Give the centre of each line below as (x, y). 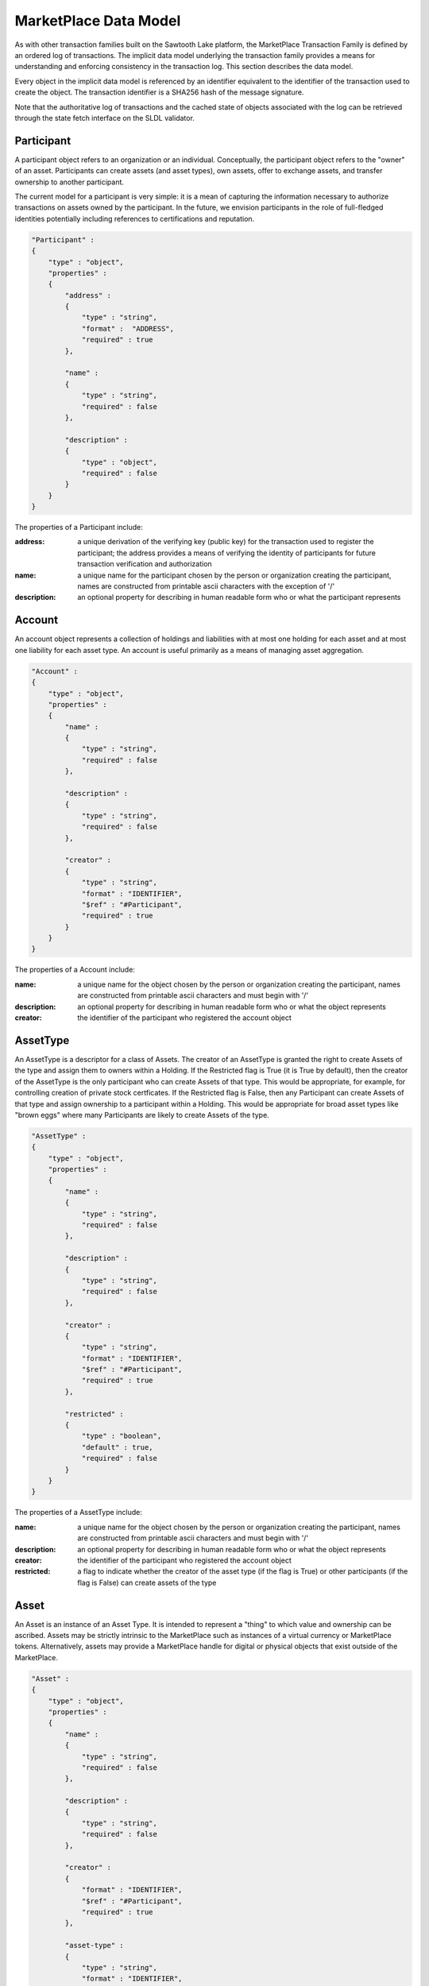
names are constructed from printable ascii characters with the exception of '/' (206, 586)
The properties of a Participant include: (79, 527)
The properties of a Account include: (75, 970)
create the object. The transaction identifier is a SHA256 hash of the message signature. (159, 92)
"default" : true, (118, 1447)
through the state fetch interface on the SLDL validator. (104, 118)
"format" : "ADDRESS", (128, 328)
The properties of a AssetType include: (78, 1513)
